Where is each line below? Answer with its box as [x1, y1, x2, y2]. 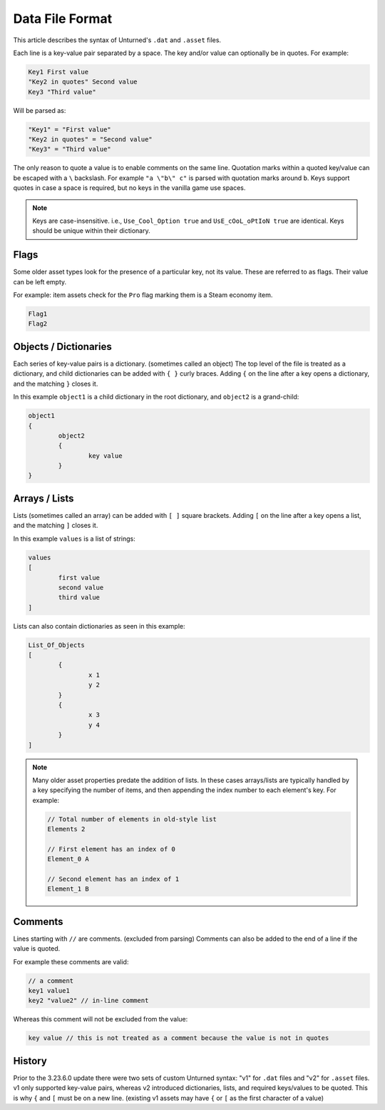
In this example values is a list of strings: [13, 534, 135, 543]
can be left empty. [13, 277, 67, 286]
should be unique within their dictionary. [32, 226, 150, 235]
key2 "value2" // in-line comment [28, 996, 149, 1005]
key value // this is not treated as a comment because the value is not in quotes [28, 1034, 329, 1042]
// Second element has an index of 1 [47, 875, 180, 884]
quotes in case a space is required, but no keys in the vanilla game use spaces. [13, 184, 246, 192]
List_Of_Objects [28, 641, 86, 649]
